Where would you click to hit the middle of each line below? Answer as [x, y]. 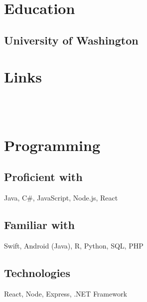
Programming [52, 145]
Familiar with [39, 225]
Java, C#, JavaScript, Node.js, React [61, 198]
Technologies [37, 272]
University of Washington [71, 40]
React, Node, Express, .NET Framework [66, 293]
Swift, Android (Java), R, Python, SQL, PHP [74, 245]
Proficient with [43, 177]
